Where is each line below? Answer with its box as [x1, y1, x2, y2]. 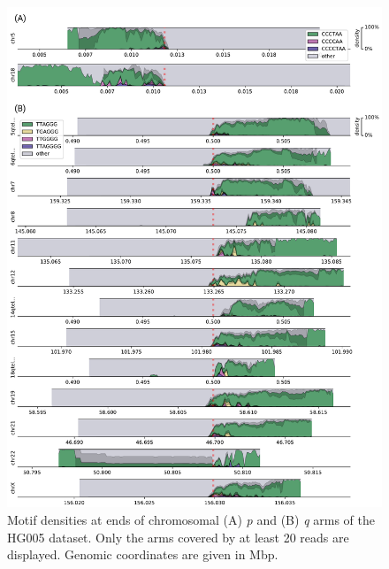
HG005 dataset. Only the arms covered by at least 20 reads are [7, 527, 349, 546]
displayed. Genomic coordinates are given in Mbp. [7, 545, 278, 564]
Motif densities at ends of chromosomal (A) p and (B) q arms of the [7, 510, 375, 528]
